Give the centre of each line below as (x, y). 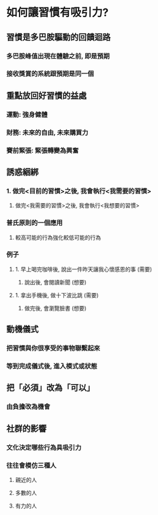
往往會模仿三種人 (31, 465)
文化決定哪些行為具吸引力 (44, 447)
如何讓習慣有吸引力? (57, 13)
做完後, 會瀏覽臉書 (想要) (55, 308)
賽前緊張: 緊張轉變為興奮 (43, 150)
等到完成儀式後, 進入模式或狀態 (52, 366)
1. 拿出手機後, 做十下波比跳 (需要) (57, 295)
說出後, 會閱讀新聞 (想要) (55, 282)
